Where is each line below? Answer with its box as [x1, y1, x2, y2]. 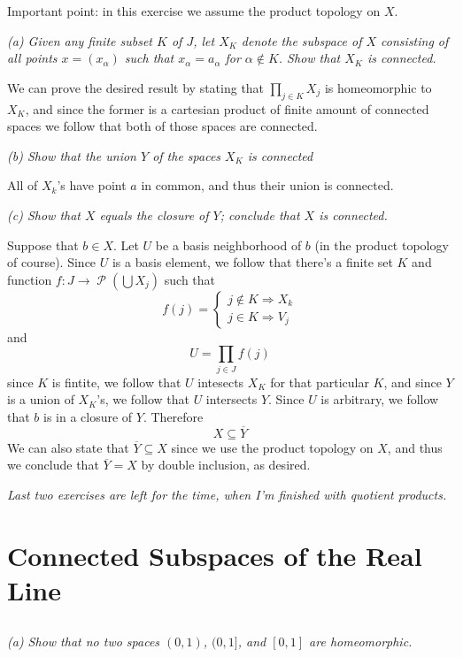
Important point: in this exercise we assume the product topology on [7, 2, 381, 19]
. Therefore [143, 407, 204, 425]
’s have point [57, 176, 127, 195]
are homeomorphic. [309, 632, 413, 651]
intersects [205, 390, 258, 409]
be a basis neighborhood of [155, 235, 302, 254]
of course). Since [7, 253, 96, 271]
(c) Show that [7, 205, 81, 224]
